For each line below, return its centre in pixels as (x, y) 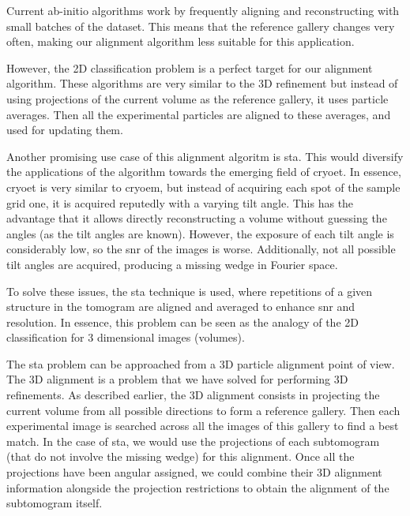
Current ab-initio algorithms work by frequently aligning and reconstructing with (203, 10)
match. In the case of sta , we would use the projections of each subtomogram (193, 441)
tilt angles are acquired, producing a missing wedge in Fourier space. (172, 264)
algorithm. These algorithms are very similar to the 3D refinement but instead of (202, 83)
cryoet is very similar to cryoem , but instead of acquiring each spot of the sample (203, 187)
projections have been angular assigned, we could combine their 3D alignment (194, 472)
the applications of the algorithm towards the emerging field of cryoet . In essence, (204, 172)
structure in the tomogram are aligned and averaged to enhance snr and (181, 307)
